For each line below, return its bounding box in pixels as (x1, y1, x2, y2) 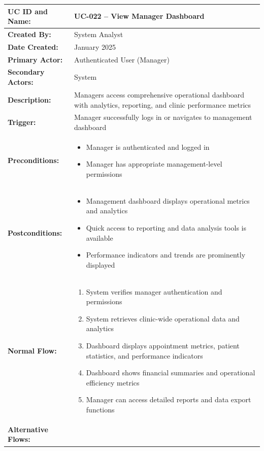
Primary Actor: (8, 54, 63, 65)
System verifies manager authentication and (86, 286, 222, 297)
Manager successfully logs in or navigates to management (74, 112, 252, 122)
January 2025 (74, 41, 116, 52)
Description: (8, 94, 51, 105)
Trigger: (8, 117, 36, 127)
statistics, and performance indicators (86, 350, 203, 361)
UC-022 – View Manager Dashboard (74, 11, 205, 21)
